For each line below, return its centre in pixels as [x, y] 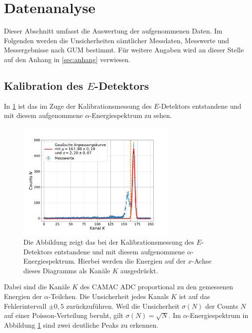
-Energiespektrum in [218, 315]
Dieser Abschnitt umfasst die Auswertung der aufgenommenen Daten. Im [113, 31]
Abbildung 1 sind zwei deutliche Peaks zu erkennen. [81, 325]
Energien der [23, 296]
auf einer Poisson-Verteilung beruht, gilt [64, 315]
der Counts [222, 306]
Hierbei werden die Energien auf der [132, 261]
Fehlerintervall [25, 306]
